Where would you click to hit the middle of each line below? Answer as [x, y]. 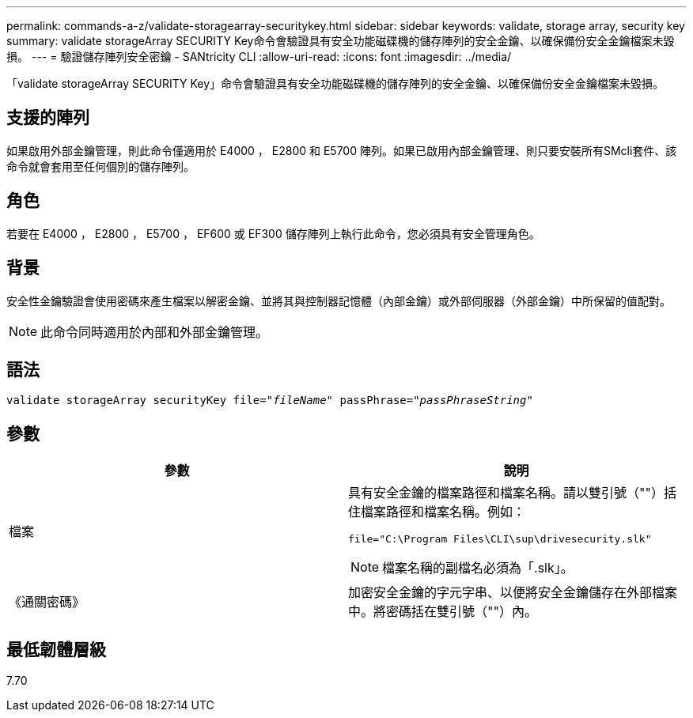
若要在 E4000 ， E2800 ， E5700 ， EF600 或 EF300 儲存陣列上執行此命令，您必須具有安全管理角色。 [273, 233]
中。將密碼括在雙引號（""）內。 [443, 612]
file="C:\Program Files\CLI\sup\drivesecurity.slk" [500, 539]
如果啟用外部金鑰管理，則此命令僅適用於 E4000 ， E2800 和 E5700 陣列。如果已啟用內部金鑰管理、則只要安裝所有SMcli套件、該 [342, 150]
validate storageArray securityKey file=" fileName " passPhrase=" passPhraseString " [270, 401]
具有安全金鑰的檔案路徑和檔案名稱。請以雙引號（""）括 [512, 493]
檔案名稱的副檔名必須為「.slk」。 [478, 568]
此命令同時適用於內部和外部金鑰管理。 [155, 332]
